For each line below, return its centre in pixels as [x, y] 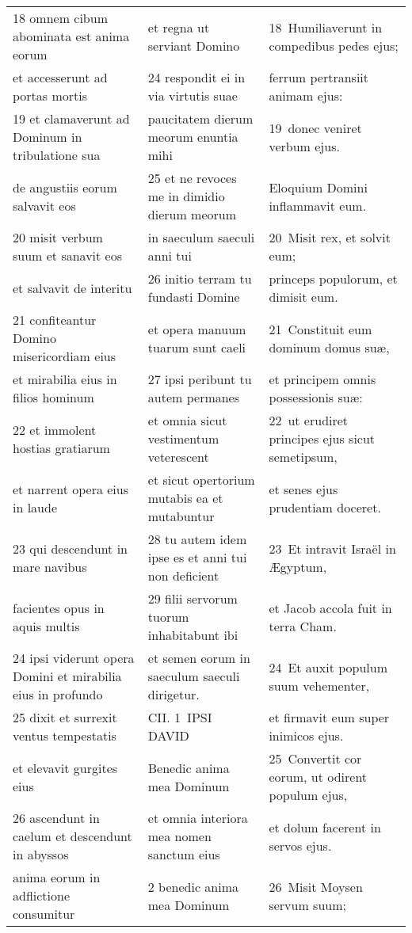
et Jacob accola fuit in [330, 607]
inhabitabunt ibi [193, 635]
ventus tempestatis [65, 735]
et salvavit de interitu [72, 288]
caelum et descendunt [72, 836]
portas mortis [50, 95]
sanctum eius [184, 854]
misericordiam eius [65, 356]
